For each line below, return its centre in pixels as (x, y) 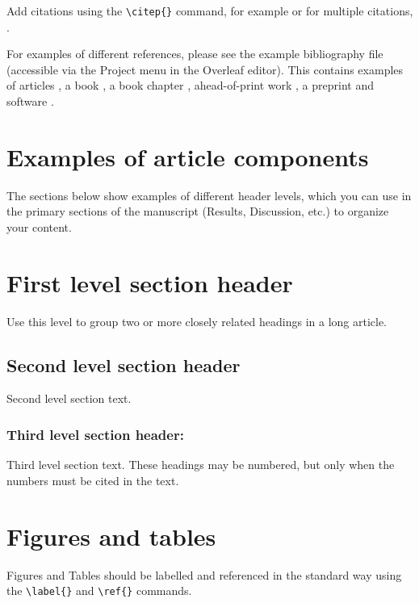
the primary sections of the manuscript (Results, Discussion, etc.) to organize (198, 211)
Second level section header (124, 364)
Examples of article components (188, 156)
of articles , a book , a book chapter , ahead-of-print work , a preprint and (190, 85)
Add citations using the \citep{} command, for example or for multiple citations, (210, 10)
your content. (39, 226)
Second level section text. (69, 398)
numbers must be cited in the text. (93, 480)
